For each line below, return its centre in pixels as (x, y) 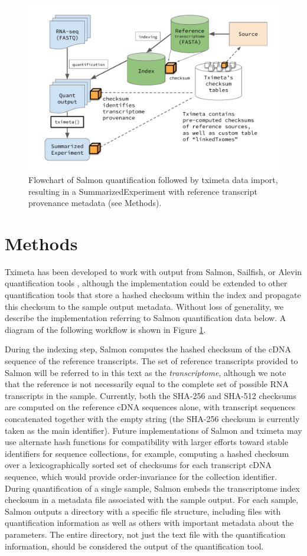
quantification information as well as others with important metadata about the (149, 523)
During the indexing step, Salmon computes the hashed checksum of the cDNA (148, 349)
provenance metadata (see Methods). (95, 203)
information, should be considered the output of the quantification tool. (134, 546)
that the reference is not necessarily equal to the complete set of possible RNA (147, 384)
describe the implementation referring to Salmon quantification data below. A (146, 318)
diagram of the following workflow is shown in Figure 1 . (105, 329)
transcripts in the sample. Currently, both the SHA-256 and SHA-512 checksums (151, 395)
